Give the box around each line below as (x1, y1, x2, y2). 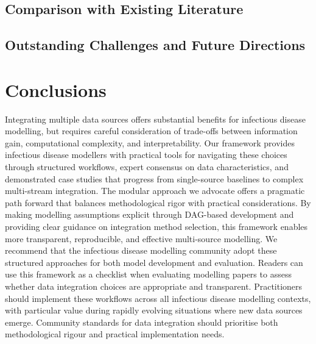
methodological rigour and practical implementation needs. (5, 328, 225, 340)
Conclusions (5, 77, 107, 102)
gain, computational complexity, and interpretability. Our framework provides (5, 136, 295, 149)
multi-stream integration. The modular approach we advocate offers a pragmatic (5, 184, 305, 197)
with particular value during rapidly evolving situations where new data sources (5, 304, 303, 317)
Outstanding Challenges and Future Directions (5, 35, 306, 54)
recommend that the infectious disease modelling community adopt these (5, 244, 277, 257)
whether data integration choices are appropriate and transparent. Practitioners (5, 280, 303, 292)
